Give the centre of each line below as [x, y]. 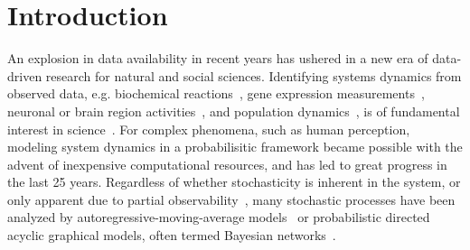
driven [25, 75]
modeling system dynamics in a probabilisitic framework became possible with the [235, 147]
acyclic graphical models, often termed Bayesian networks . [172, 235]
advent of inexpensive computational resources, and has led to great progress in [227, 164]
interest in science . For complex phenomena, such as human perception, [209, 129]
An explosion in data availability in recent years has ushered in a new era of [218, 58]
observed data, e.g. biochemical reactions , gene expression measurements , [216, 93]
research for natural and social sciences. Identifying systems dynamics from [254, 75]
